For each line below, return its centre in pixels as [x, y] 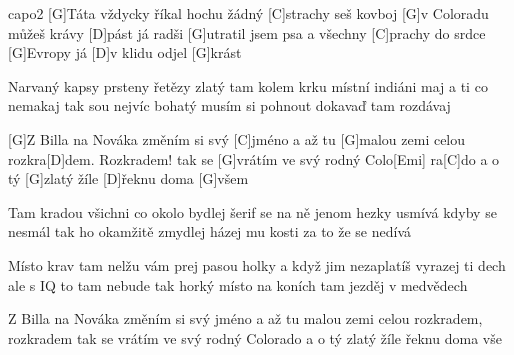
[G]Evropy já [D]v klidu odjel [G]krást [125, 52]
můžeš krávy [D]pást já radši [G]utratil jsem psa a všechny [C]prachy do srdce [247, 32]
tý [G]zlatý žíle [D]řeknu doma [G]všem [128, 178]
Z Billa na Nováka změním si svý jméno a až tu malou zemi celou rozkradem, [245, 318]
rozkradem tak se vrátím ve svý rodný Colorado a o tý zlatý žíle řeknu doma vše [255, 337]
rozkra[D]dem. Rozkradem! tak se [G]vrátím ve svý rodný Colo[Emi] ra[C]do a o [254, 158]
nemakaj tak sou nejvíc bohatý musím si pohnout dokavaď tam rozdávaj [229, 105]
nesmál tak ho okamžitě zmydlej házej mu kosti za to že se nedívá [210, 231]
